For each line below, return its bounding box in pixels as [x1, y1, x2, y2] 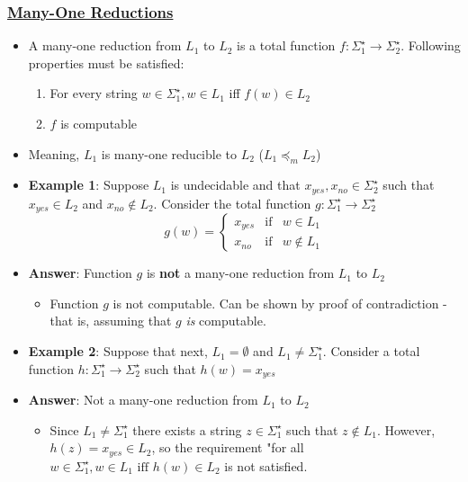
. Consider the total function [153, 193, 311, 212]
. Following [400, 36, 461, 55]
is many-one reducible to [101, 144, 237, 163]
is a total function [237, 36, 336, 55]
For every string [49, 84, 138, 103]
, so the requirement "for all [151, 438, 304, 457]
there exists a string [132, 420, 242, 439]
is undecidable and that [170, 175, 301, 194]
